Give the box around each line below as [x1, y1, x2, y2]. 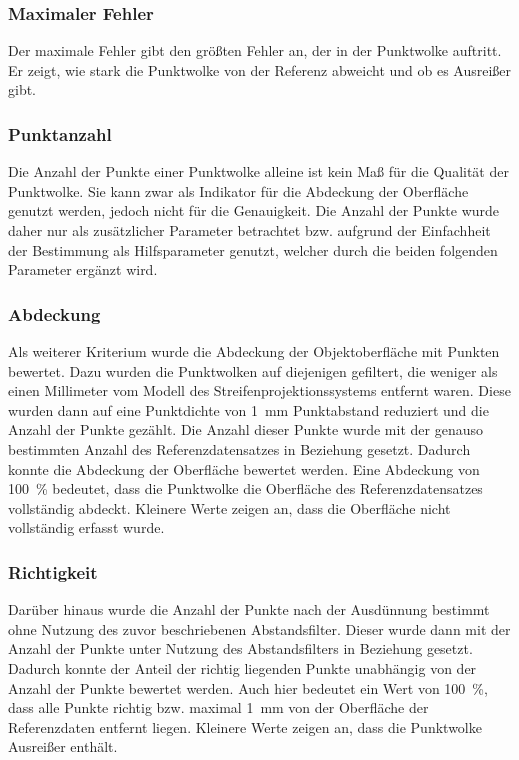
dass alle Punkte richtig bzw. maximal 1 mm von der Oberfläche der [8, 697, 429, 718]
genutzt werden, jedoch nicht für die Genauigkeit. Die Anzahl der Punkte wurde [8, 200, 500, 221]
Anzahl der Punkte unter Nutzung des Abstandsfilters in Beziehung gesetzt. [8, 638, 473, 659]
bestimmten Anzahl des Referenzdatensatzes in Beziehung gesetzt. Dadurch [8, 438, 471, 459]
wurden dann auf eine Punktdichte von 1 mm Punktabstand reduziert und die [8, 399, 489, 420]
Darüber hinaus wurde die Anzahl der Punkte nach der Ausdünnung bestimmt [8, 599, 490, 620]
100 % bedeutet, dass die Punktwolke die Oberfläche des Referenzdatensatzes [8, 478, 483, 499]
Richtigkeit [8, 559, 98, 584]
